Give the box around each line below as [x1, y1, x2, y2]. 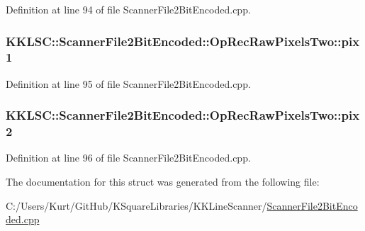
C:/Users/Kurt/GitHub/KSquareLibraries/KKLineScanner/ [6, 198, 267, 213]
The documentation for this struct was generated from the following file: [6, 174, 320, 189]
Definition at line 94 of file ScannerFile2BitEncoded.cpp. [6, 2, 251, 16]
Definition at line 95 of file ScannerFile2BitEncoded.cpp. [6, 76, 251, 91]
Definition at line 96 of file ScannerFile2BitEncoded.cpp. [6, 150, 251, 165]
